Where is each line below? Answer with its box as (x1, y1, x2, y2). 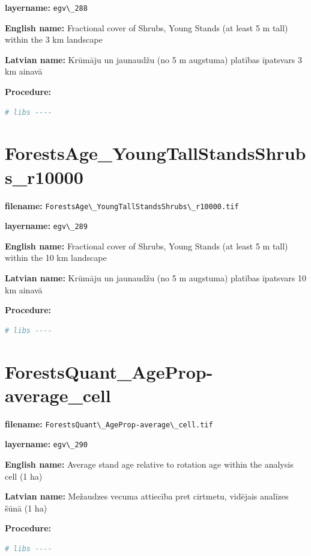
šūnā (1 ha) (5, 501, 47, 514)
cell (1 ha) (5, 469, 43, 482)
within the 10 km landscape (5, 251, 107, 264)
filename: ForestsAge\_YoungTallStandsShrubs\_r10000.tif (5, 199, 239, 212)
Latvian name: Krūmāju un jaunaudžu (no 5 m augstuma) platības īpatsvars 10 (5, 272, 306, 284)
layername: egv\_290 (5, 438, 88, 450)
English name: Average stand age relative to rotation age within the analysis (5, 458, 294, 471)
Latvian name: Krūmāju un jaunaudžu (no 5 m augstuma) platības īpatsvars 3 (5, 53, 302, 66)
